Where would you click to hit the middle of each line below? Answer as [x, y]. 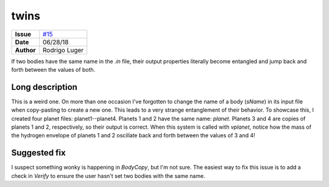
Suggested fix [39, 153]
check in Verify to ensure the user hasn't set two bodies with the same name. [108, 175]
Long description [44, 87]
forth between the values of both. [53, 69]
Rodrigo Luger [63, 50]
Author [25, 50]
